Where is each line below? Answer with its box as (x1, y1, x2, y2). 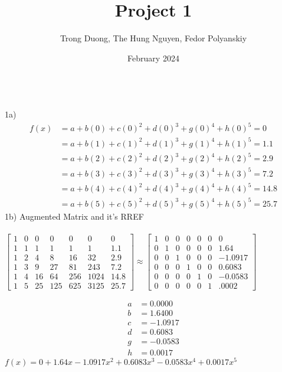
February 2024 (127, 51, 179, 64)
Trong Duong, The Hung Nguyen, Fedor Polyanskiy (60, 32, 247, 44)
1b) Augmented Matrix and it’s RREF (5, 210, 144, 222)
